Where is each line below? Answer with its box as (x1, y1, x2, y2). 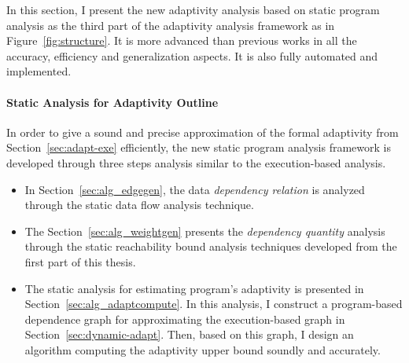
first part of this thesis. (24, 253, 136, 269)
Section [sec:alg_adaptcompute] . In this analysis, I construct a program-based (24, 295, 403, 312)
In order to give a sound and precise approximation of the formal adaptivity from (6, 123, 399, 140)
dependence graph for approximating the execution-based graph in (24, 310, 345, 327)
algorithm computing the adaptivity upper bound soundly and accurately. (24, 341, 381, 357)
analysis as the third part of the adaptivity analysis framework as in (6, 16, 335, 33)
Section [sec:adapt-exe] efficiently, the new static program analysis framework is (6, 139, 391, 156)
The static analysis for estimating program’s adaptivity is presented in (24, 280, 364, 296)
